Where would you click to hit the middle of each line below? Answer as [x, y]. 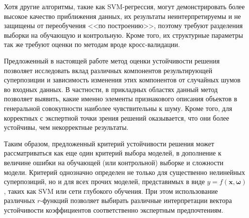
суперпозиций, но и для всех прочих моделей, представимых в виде [104, 181]
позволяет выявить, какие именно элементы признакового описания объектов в [121, 99]
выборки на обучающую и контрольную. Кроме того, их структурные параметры [124, 35]
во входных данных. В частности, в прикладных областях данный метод [111, 89]
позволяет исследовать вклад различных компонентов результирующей [108, 70]
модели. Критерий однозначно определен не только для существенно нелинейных [124, 172]
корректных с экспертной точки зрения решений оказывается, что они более [116, 117]
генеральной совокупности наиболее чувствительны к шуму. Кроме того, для [118, 108]
